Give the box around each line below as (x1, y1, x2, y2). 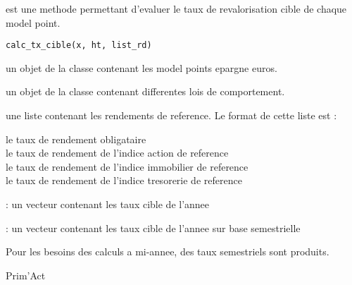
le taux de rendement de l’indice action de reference (6, 145, 229, 160)
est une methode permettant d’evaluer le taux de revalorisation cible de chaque (6, 1, 347, 16)
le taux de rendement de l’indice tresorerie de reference (6, 173, 242, 188)
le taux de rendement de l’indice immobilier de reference (6, 159, 249, 174)
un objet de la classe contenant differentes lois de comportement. (6, 84, 285, 99)
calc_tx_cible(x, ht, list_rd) (6, 40, 152, 51)
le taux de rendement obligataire (6, 131, 146, 146)
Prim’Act (6, 267, 46, 282)
